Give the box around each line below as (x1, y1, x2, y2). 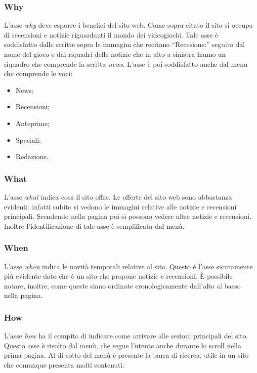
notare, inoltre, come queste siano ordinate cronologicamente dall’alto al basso (4, 280, 241, 290)
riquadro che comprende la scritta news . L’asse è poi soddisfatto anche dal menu (4, 58, 248, 69)
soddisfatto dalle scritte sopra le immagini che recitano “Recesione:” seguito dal (4, 39, 245, 49)
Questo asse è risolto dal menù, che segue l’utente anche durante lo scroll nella (4, 340, 242, 350)
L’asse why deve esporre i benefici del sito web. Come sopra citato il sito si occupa (4, 20, 253, 30)
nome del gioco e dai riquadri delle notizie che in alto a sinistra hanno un (4, 49, 226, 59)
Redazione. (15, 151, 49, 162)
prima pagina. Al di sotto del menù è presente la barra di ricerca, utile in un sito (4, 350, 249, 360)
